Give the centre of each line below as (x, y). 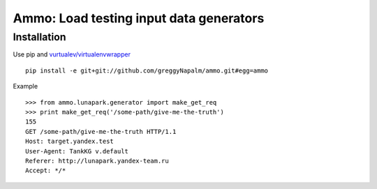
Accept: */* (46, 171)
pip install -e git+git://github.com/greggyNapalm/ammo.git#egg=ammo (147, 70)
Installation (39, 37)
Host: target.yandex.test (70, 142)
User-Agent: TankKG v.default (77, 151)
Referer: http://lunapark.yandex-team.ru (97, 161)
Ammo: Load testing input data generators (139, 18)
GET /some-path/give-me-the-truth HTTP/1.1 (101, 131)
